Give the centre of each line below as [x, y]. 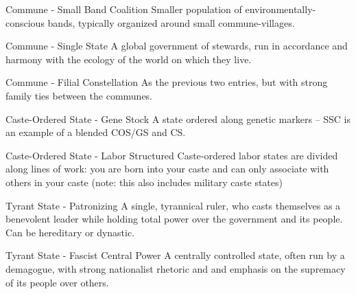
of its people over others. [57, 282]
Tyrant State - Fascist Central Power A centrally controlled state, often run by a [175, 255]
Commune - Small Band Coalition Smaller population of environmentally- [161, 9]
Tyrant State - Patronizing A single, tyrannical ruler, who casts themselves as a [173, 205]
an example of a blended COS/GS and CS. [96, 132]
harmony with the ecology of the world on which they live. [129, 59]
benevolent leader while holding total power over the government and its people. [174, 219]
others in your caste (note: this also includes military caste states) [144, 182]
